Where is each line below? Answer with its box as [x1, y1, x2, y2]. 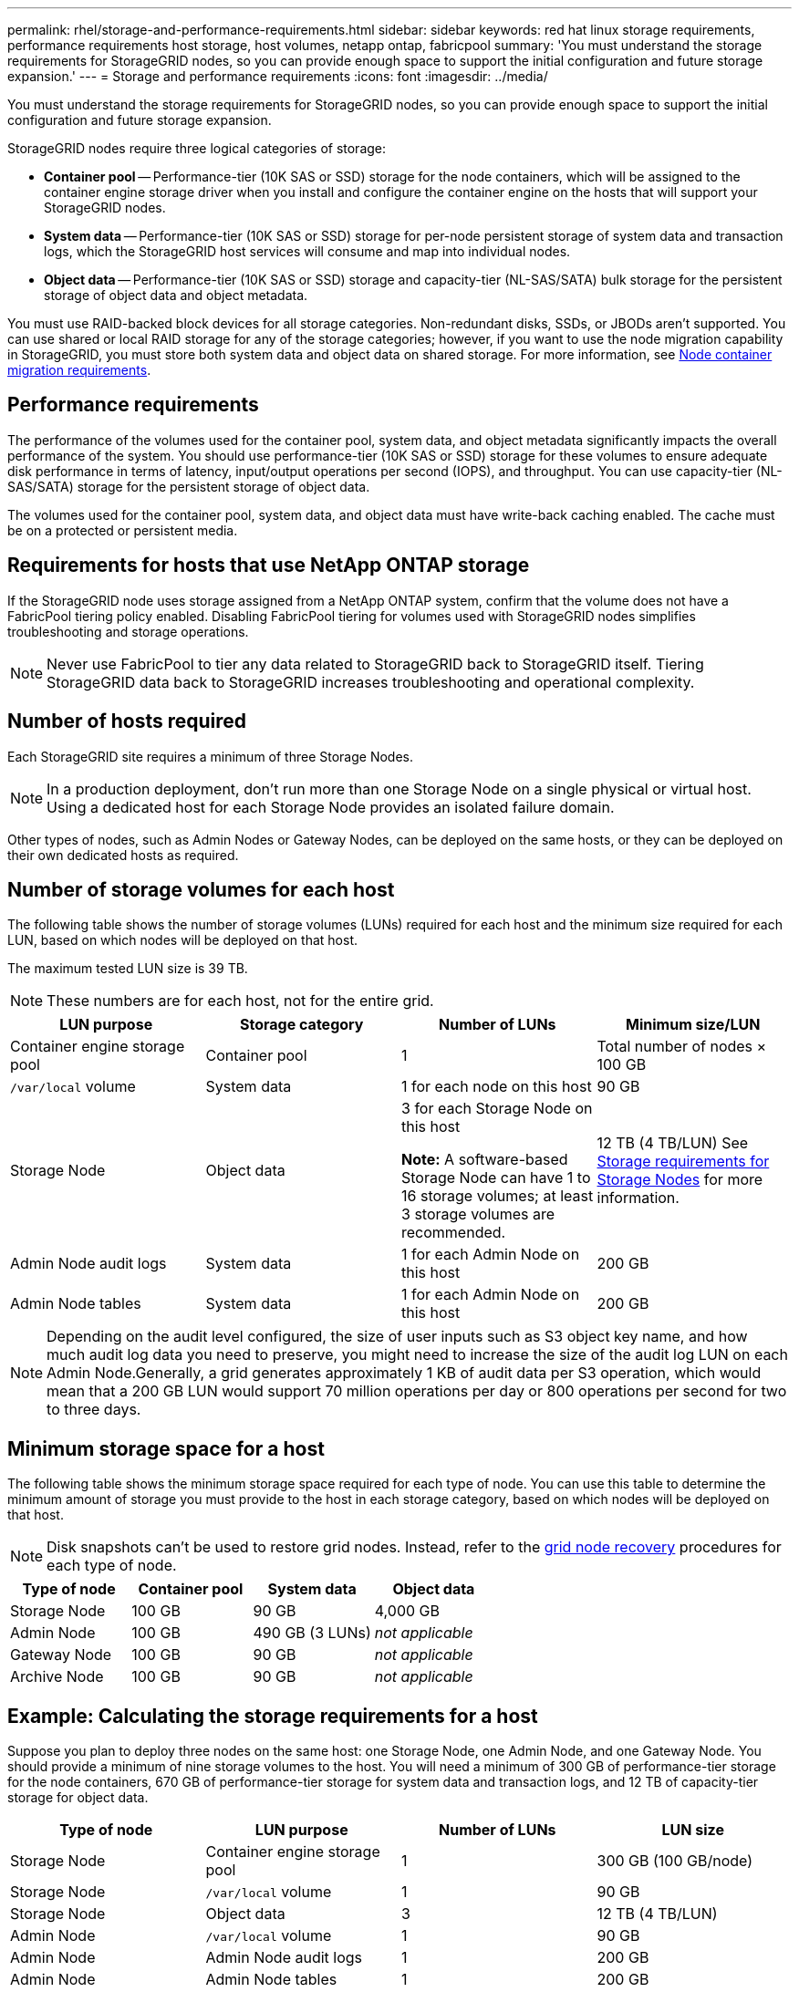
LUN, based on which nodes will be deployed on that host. [7, 932, 358, 949]
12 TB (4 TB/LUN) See [597, 1134, 749, 1153]
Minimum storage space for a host [7, 1437, 325, 1460]
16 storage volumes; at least [401, 1187, 594, 1206]
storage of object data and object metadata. [44, 287, 308, 303]
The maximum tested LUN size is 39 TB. [7, 960, 248, 977]
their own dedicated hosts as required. [7, 846, 239, 863]
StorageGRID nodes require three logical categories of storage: [7, 140, 387, 156]
